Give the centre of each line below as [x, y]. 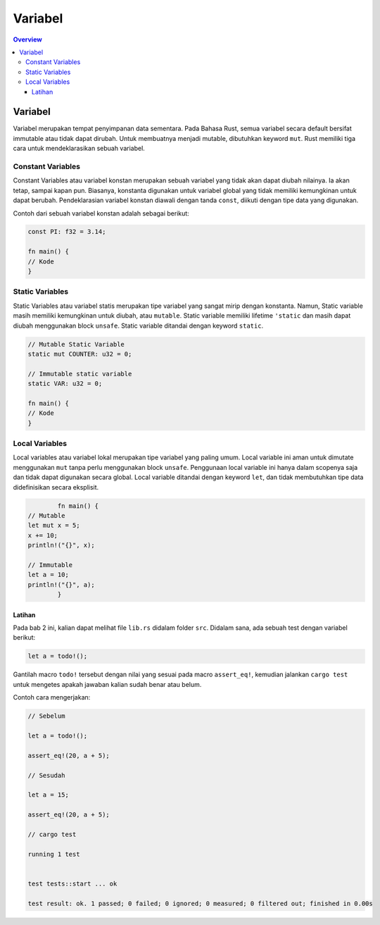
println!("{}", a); [61, 584]
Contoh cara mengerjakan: [52, 697]
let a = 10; [49, 575]
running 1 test [54, 854]
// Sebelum [46, 716]
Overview [27, 39]
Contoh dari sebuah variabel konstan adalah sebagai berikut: [101, 213]
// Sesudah [46, 775]
